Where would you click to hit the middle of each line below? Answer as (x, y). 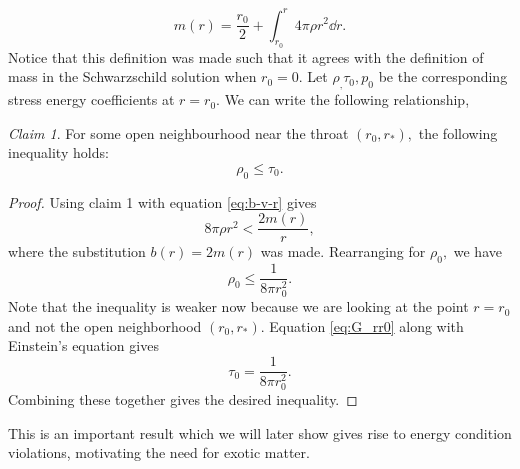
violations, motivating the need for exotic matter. (159, 452)
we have (477, 251)
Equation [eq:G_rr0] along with (366, 325)
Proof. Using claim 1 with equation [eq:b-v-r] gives (162, 201)
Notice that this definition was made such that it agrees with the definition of (246, 56)
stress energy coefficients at (91, 99)
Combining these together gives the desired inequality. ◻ (183, 399)
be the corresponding (443, 76)
